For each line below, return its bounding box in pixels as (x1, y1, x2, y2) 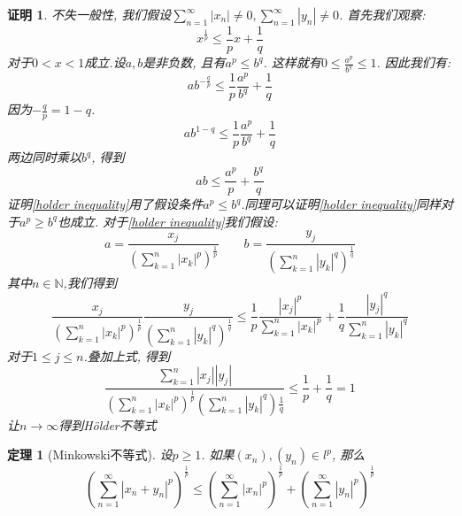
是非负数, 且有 (142, 53, 226, 72)
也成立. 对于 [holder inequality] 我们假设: (57, 212, 278, 230)
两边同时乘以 (7, 148, 81, 166)
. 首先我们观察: (339, 5, 426, 23)
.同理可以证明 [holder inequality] (241, 195, 416, 213)
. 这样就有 (263, 53, 321, 72)
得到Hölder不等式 (58, 415, 157, 434)
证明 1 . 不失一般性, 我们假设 (7, 5, 172, 23)
